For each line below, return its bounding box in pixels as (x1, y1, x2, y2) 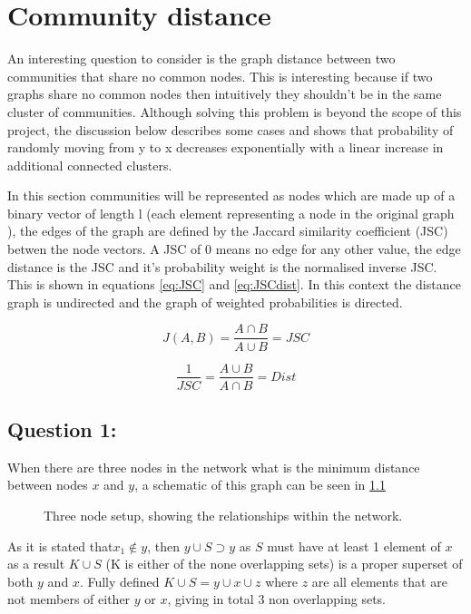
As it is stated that (7, 536, 113, 555)
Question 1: (7, 414, 117, 443)
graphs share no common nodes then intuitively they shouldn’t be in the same (7, 84, 442, 103)
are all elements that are (311, 571, 447, 590)
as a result (7, 554, 65, 573)
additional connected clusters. (7, 155, 172, 174)
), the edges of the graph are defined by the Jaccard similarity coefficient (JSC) (7, 221, 448, 240)
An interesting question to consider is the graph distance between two (7, 49, 396, 68)
